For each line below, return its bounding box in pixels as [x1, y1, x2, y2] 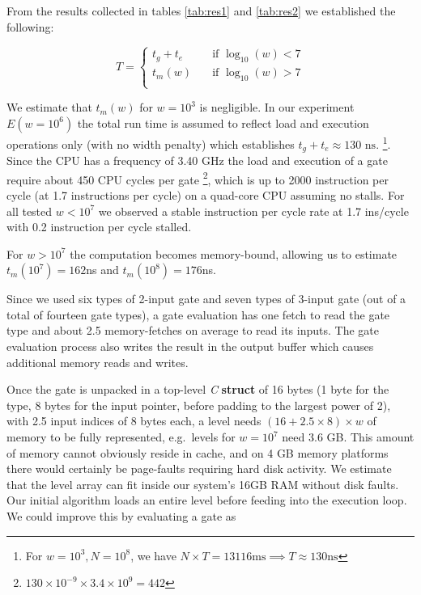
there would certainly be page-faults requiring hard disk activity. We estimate [6, 460, 392, 477]
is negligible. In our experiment [199, 99, 355, 116]
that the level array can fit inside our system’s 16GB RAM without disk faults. [6, 475, 399, 492]
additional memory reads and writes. [6, 353, 189, 370]
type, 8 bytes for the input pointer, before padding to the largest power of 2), [6, 396, 391, 413]
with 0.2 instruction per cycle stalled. [6, 218, 192, 235]
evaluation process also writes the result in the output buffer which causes [6, 338, 374, 355]
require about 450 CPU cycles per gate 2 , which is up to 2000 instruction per [6, 168, 389, 188]
